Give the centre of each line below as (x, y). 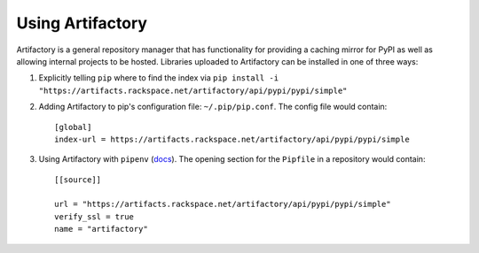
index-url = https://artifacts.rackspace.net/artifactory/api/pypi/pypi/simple (232, 139)
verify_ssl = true (94, 216)
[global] (73, 127)
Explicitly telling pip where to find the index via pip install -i (159, 78)
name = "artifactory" (101, 229)
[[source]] (78, 180)
